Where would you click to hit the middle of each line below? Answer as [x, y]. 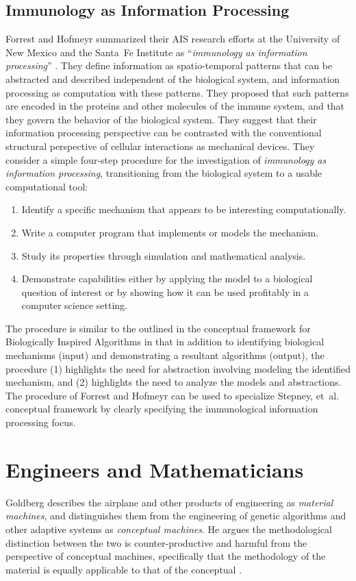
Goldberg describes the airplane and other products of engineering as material [169, 502]
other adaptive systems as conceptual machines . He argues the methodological [169, 529]
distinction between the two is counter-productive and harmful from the [156, 542]
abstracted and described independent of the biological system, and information [173, 78]
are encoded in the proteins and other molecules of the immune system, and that [175, 106]
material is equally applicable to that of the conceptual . [124, 569]
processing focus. [41, 422]
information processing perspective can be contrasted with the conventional [164, 133]
